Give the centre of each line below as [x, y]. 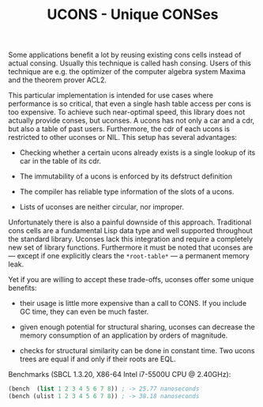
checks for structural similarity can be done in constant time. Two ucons [137, 351]
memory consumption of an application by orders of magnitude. [124, 335]
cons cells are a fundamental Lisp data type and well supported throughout [130, 231]
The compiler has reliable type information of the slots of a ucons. [127, 192]
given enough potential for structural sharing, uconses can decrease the [137, 327]
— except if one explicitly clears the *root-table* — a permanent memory [129, 256]
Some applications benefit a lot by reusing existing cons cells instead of [125, 55]
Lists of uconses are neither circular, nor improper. [101, 207]
